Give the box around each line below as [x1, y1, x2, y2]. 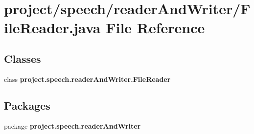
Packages [4, 97, 50, 113]
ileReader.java [4, 18, 101, 38]
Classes [4, 51, 41, 66]
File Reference [106, 18, 205, 38]
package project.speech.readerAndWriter [4, 120, 141, 131]
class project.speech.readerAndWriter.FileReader [4, 74, 171, 84]
